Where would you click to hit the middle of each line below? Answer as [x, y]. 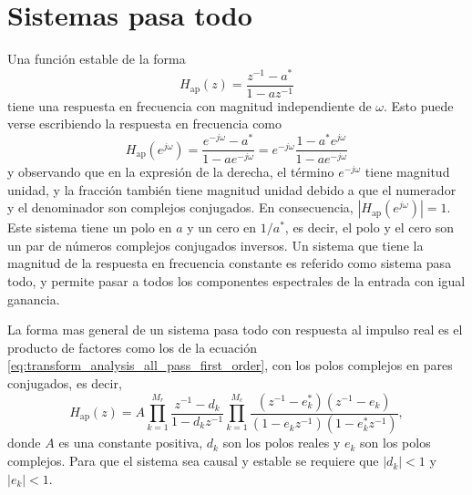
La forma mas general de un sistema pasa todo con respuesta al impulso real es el [235, 330]
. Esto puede [419, 105]
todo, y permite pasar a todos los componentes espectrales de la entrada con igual [236, 281]
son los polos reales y [282, 443]
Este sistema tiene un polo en [90, 227]
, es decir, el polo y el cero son [369, 227]
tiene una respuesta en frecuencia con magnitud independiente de [190, 105]
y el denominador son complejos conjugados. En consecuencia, [180, 207]
